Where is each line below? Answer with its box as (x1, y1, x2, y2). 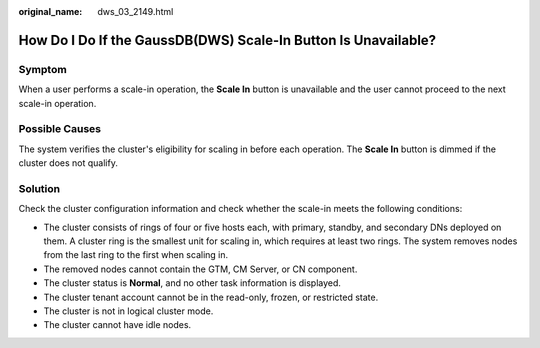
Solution (18, 181, 61, 195)
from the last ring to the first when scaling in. (43, 249, 229, 261)
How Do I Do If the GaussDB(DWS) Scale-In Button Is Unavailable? (18, 31, 437, 49)
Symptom (18, 62, 67, 76)
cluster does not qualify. (18, 157, 119, 169)
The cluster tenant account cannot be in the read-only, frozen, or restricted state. (43, 291, 379, 303)
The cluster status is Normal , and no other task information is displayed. (43, 277, 342, 289)
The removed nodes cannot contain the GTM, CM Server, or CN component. (43, 263, 358, 275)
